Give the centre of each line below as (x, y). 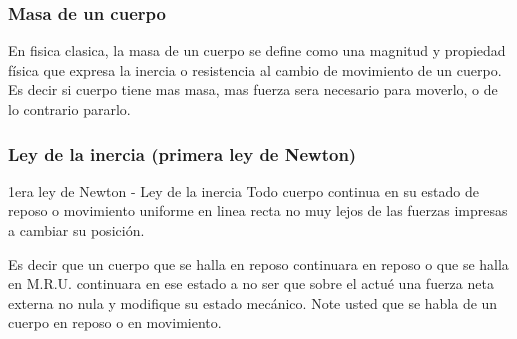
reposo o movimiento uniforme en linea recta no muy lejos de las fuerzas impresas (258, 210)
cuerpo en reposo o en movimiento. (115, 322)
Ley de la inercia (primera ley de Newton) (182, 153)
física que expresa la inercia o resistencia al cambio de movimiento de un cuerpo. (255, 69)
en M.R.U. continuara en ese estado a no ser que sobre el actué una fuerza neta (251, 283)
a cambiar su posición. (76, 230)
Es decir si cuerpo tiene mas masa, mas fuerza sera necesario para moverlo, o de (253, 89)
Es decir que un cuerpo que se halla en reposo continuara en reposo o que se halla (258, 263)
